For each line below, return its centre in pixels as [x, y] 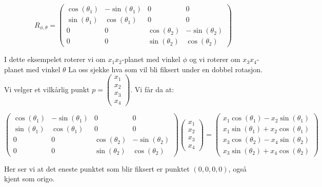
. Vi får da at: [152, 89]
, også [237, 168]
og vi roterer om [215, 59]
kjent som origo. [29, 179]
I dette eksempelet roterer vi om [55, 59]
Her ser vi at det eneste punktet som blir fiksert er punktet [97, 168]
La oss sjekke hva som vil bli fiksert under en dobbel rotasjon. [165, 69]
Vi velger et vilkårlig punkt [47, 89]
